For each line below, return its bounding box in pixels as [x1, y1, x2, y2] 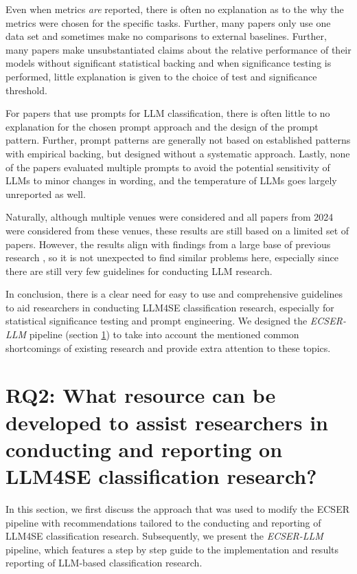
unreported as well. [5, 186, 86, 201]
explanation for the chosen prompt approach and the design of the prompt [5, 119, 319, 133]
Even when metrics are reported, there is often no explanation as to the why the [5, 2, 344, 16]
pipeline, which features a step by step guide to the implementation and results [5, 542, 339, 556]
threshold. [5, 82, 47, 97]
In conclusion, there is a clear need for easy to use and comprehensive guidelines [5, 287, 343, 301]
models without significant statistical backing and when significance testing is [5, 56, 332, 70]
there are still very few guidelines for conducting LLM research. [5, 263, 273, 278]
